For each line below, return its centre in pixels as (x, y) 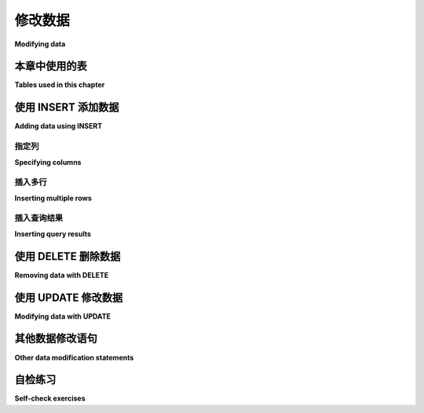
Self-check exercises (50, 398)
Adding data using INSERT (58, 126)
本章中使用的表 (51, 66)
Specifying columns (48, 162)
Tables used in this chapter (60, 85)
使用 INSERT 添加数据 (67, 107)
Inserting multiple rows (53, 198)
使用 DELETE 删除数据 (68, 256)
